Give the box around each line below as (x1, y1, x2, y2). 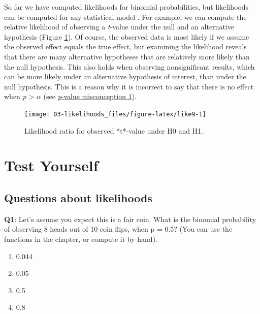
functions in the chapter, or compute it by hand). (4, 233, 157, 244)
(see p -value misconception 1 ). (43, 91, 137, 102)
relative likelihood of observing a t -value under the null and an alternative (4, 21, 234, 32)
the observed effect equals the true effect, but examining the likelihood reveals (4, 41, 247, 52)
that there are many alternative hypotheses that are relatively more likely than (4, 51, 250, 61)
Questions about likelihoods (4, 190, 152, 205)
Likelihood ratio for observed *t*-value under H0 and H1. (24, 125, 204, 136)
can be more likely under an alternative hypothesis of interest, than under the (4, 71, 246, 82)
